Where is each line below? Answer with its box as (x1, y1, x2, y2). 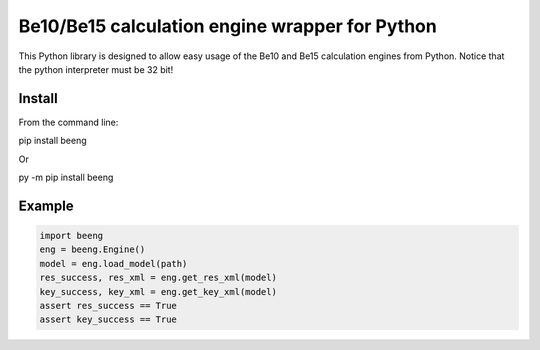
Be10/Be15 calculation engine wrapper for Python (18, 15, 437, 37)
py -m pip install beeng (18, 171, 114, 184)
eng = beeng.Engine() (39, 244, 146, 255)
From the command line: (18, 116, 119, 128)
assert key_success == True (39, 314, 177, 325)
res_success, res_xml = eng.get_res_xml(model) (39, 272, 277, 284)
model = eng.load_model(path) (39, 258, 188, 269)
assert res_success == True (39, 300, 177, 311)
